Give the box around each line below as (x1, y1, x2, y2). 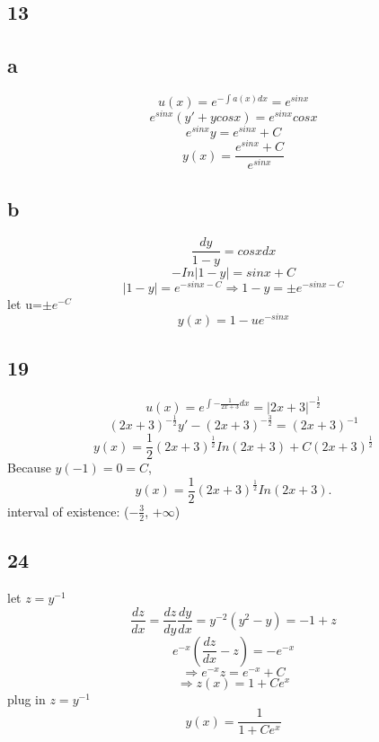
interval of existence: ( (7, 501, 129, 520)
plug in (7, 689, 46, 708)
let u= (7, 294, 42, 313)
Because (7, 458, 51, 477)
